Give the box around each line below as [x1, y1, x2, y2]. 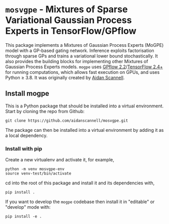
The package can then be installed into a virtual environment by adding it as [5, 127, 164, 133]
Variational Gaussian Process [5, 14, 132, 26]
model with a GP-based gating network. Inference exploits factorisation [5, 47, 155, 53]
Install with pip [5, 145, 42, 152]
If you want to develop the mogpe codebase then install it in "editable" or [5, 199, 155, 205]
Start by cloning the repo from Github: [5, 108, 85, 114]
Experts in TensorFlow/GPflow [5, 25, 137, 37]
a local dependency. [5, 132, 48, 138]
